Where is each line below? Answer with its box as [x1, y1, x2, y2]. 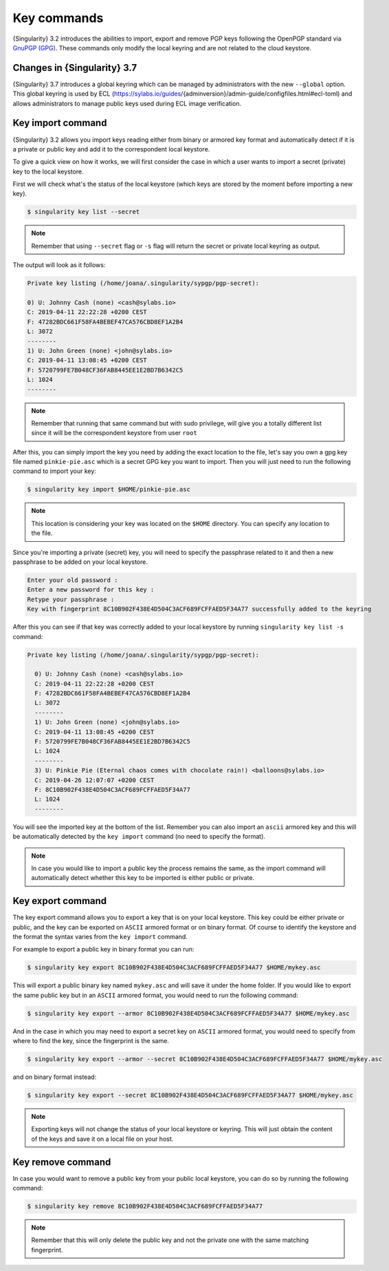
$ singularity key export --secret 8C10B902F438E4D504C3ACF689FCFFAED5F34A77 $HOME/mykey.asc [27, 1091, 354, 1100]
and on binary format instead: [12, 1073, 97, 1081]
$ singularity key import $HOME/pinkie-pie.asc [27, 485, 190, 494]
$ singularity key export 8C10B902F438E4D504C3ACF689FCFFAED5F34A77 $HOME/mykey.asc [27, 964, 321, 971]
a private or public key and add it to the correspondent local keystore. [12, 145, 210, 153]
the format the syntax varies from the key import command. [12, 932, 188, 941]
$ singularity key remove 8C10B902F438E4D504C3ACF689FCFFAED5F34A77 [27, 1202, 263, 1210]
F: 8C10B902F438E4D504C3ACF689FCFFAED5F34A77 [34, 786, 190, 793]
